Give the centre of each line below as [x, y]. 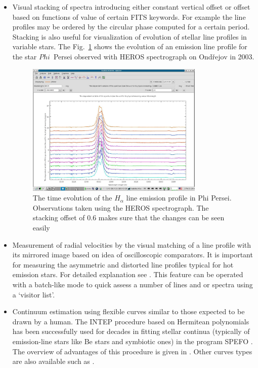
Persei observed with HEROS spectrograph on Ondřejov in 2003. [154, 56]
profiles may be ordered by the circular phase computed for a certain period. [131, 27]
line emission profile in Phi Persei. [179, 198]
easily [41, 228]
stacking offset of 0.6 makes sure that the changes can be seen [128, 218]
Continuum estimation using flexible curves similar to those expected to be [128, 311]
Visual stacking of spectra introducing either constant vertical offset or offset [131, 7]
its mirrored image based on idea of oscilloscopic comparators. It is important [133, 255]
